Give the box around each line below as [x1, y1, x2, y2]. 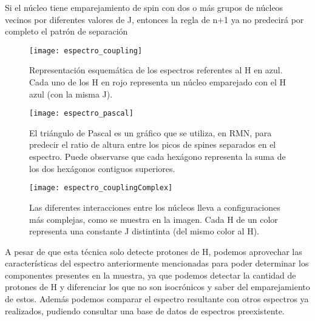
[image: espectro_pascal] [29, 109, 134, 118]
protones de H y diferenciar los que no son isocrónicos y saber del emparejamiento [5, 280, 310, 293]
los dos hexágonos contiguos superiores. [29, 162, 175, 174]
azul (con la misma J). [29, 87, 113, 100]
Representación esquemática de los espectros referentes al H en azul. [29, 64, 283, 76]
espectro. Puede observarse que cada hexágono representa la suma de [29, 150, 286, 163]
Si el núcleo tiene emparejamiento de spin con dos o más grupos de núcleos [5, 1, 283, 13]
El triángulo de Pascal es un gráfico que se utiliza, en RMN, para [29, 126, 272, 139]
